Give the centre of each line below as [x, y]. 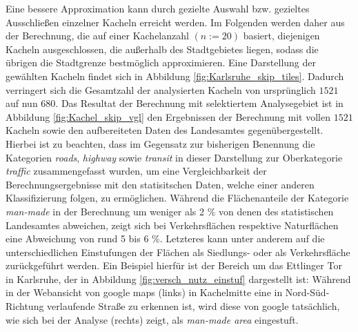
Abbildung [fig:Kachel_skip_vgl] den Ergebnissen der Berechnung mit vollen [168, 116]
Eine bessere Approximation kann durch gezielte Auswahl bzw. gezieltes [158, 8]
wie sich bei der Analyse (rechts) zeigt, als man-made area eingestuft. [152, 319]
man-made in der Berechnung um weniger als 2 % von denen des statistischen [170, 211]
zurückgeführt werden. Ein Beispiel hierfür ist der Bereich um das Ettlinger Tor [174, 265]
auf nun [22, 103]
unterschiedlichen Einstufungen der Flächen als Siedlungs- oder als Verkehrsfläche [178, 252]
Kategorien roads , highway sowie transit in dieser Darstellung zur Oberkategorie [174, 157]
